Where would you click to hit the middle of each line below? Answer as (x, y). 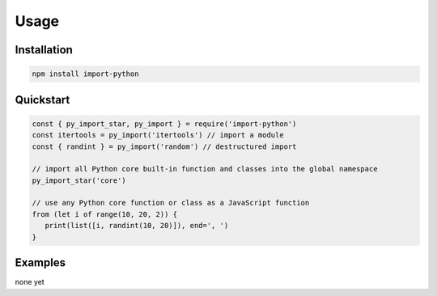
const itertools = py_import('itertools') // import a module (158, 135)
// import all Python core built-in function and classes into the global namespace (205, 169)
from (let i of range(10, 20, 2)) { (105, 214)
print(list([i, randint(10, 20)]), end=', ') (137, 226)
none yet (30, 282)
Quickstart (42, 100)
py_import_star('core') (79, 180)
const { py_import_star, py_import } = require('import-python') (164, 124)
